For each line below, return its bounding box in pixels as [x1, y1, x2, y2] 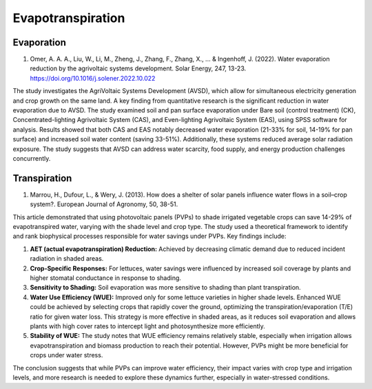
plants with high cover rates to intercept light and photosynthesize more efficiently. [30, 321, 265, 330]
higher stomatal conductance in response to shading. [30, 274, 182, 282]
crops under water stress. [30, 351, 103, 359]
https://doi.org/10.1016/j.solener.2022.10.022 [30, 74, 156, 82]
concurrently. [12, 154, 51, 162]
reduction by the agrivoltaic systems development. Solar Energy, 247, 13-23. [30, 64, 247, 72]
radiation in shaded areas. [30, 255, 104, 263]
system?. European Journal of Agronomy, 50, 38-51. [30, 200, 178, 208]
